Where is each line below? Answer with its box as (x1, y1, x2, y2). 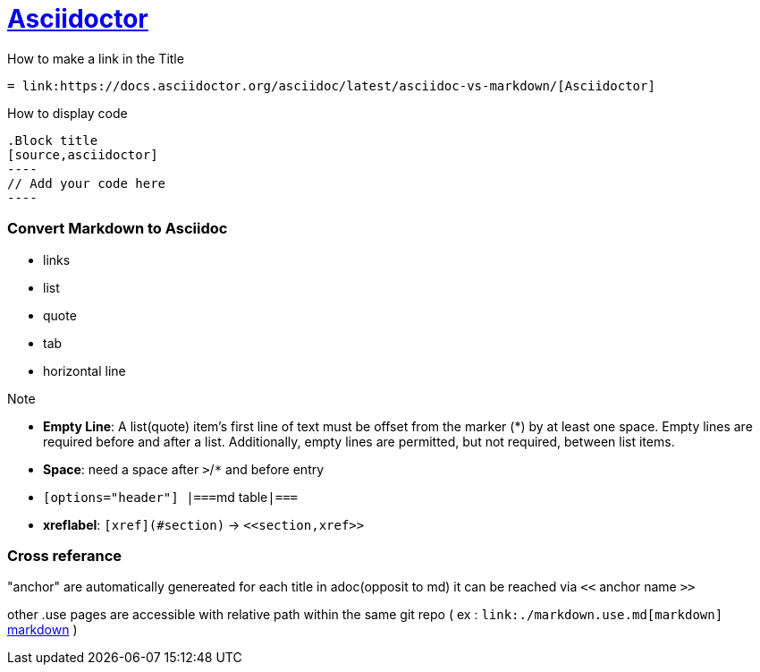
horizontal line (43, 362, 126, 379)
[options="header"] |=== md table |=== (43, 489, 299, 505)
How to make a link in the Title (7, 50, 184, 66)
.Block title (7, 132, 98, 148)
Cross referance (7, 546, 122, 565)
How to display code (7, 105, 128, 121)
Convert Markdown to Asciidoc (7, 219, 228, 238)
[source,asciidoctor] (7, 147, 158, 162)
